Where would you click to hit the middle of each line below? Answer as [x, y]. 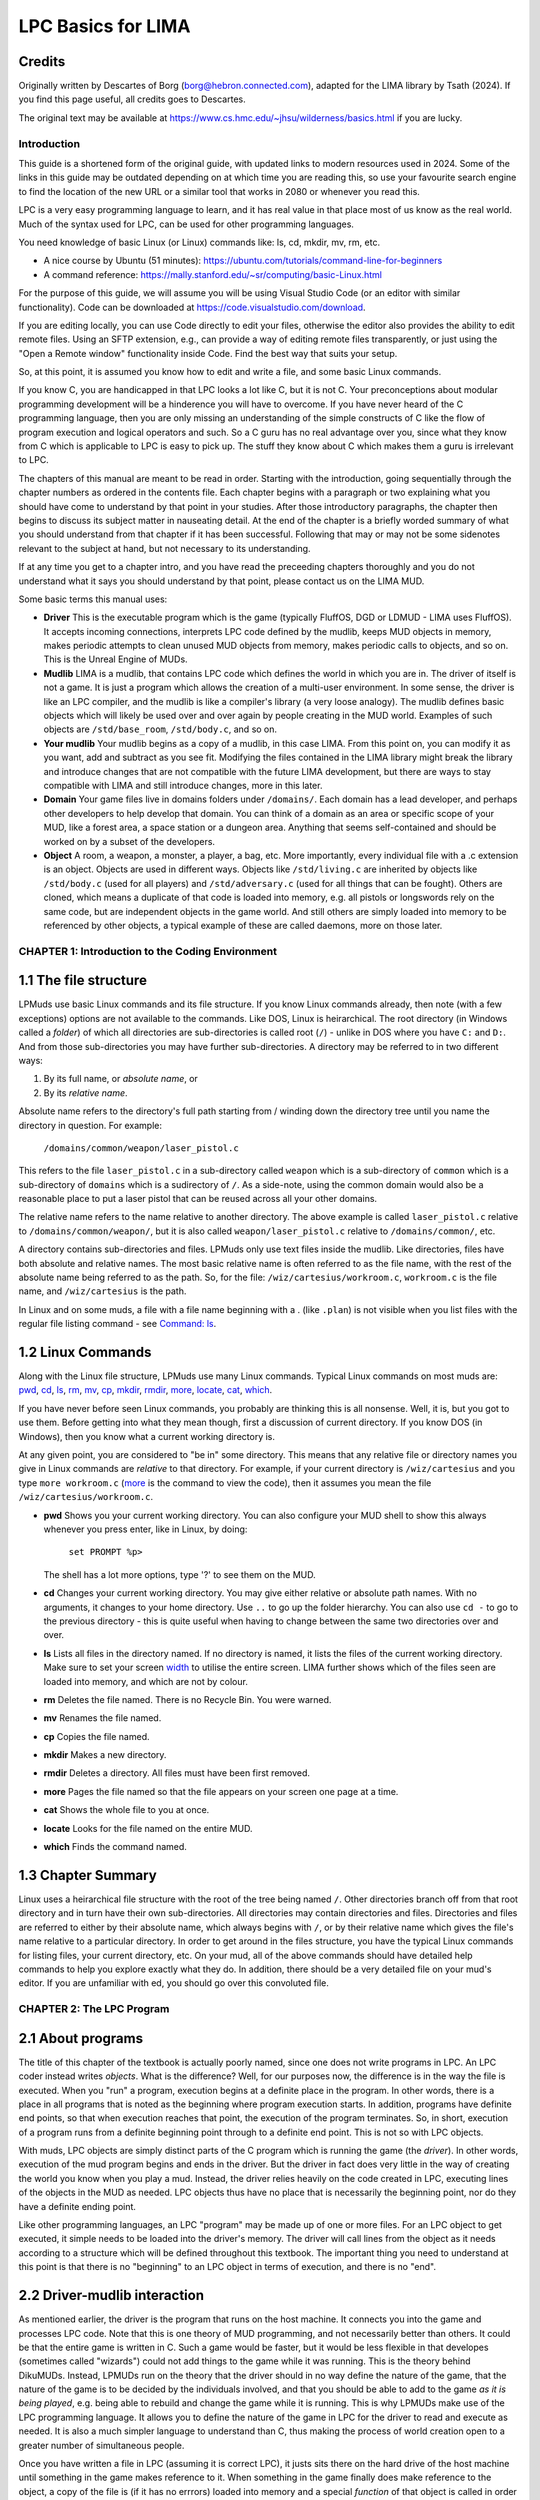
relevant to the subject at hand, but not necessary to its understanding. [164, 548]
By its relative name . [86, 1092]
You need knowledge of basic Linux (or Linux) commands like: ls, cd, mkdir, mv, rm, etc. [199, 242]
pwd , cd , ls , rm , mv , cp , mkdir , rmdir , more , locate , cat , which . [145, 1390]
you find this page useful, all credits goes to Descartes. [132, 99]
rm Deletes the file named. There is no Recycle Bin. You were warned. [187, 1699]
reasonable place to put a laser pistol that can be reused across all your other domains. [198, 1199]
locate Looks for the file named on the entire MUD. [148, 1828]
